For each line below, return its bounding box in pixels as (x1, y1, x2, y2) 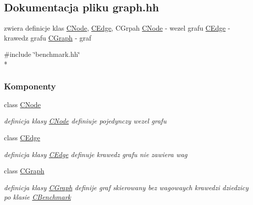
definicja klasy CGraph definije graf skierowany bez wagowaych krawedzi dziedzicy (4, 182, 249, 192)
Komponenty (4, 80, 56, 92)
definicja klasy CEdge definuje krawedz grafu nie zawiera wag (4, 149, 188, 159)
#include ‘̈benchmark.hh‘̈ (4, 49, 80, 59)
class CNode (4, 99, 41, 109)
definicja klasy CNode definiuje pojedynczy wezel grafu (4, 116, 167, 126)
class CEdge (4, 132, 40, 142)
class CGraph (4, 165, 44, 176)
